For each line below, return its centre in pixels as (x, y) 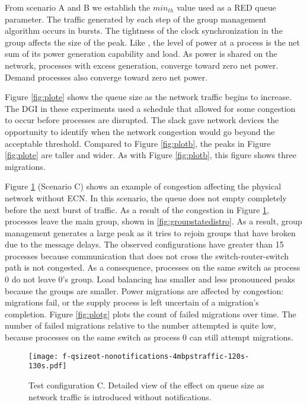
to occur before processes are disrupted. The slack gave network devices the (142, 120)
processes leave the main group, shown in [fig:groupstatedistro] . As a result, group (153, 221)
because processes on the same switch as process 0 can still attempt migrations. (149, 337)
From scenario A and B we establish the (78, 7)
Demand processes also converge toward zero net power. (106, 77)
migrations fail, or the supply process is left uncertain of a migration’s (132, 302)
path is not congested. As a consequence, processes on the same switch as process (153, 267)
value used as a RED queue (226, 7)
